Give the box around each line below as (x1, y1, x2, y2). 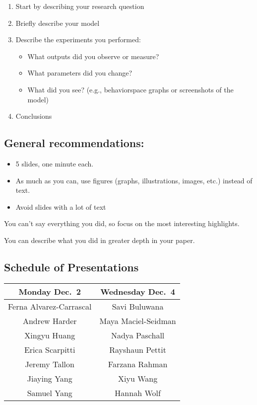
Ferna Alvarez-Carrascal (8, 300, 92, 312)
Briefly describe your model (15, 17, 100, 28)
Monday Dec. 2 (18, 285, 81, 297)
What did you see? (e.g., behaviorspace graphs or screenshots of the (27, 84, 234, 94)
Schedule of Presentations (4, 259, 139, 274)
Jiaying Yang (27, 372, 72, 384)
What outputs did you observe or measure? (27, 51, 159, 61)
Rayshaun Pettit (109, 343, 166, 355)
